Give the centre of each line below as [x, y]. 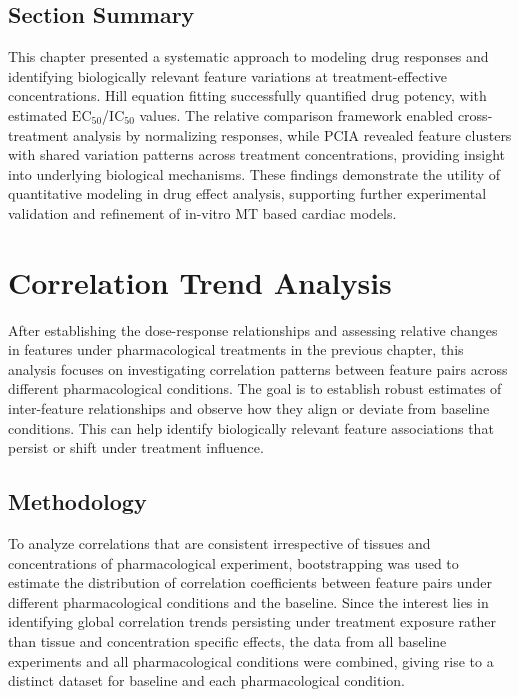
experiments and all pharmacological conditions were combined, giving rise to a [251, 660]
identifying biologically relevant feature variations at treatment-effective [227, 75]
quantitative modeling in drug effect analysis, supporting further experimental [247, 193]
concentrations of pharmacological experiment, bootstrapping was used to [233, 562]
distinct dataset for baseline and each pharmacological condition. [206, 680]
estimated [38, 114]
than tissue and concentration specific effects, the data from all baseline [227, 641]
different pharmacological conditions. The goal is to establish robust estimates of [255, 388]
